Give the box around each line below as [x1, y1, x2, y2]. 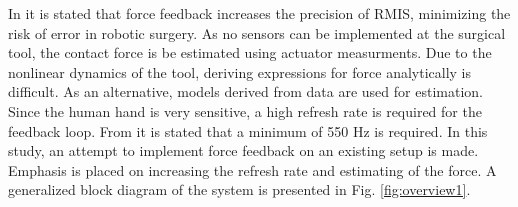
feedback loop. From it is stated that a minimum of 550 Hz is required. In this [8, 120, 488, 141]
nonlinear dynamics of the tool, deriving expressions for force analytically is [8, 61, 472, 82]
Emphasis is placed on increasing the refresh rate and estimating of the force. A [8, 159, 497, 180]
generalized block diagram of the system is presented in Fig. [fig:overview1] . [8, 179, 471, 200]
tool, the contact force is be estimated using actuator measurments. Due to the [8, 42, 492, 63]
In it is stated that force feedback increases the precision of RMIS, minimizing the [8, 3, 511, 23]
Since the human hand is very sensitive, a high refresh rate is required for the [8, 100, 482, 121]
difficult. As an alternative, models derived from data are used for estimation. [8, 81, 483, 102]
